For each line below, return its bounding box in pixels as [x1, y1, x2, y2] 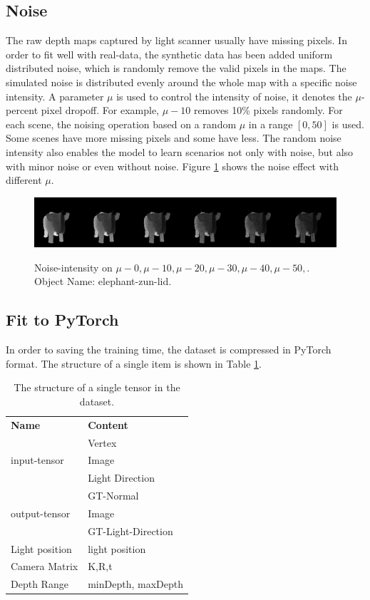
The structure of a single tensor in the [14, 380, 180, 395]
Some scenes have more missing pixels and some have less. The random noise [6, 130, 341, 145]
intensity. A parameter [6, 88, 104, 103]
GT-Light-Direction [88, 523, 173, 538]
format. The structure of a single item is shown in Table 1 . [6, 356, 262, 371]
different [6, 172, 42, 187]
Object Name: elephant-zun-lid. [34, 274, 172, 289]
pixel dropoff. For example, [41, 103, 159, 118]
